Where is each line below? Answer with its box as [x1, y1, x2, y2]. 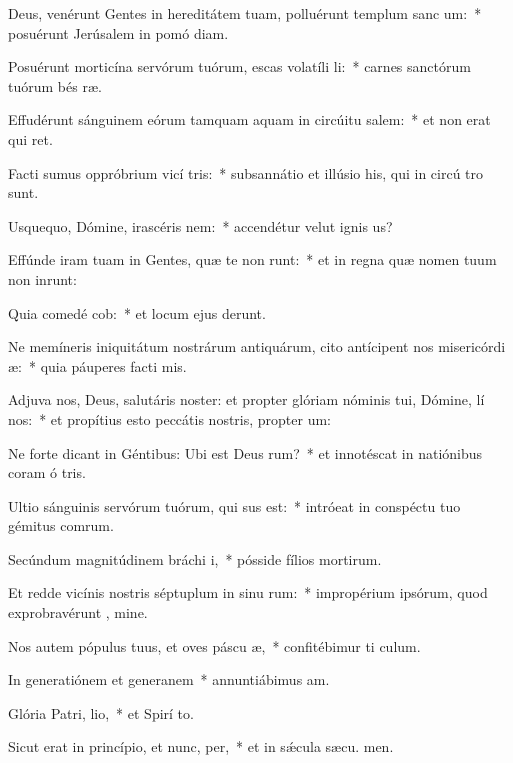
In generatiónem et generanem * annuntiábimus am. [8, 669, 330, 690]
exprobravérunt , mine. [8, 602, 148, 623]
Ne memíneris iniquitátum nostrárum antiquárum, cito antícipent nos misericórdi [8, 336, 506, 357]
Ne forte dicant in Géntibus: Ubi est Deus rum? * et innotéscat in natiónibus [8, 442, 483, 463]
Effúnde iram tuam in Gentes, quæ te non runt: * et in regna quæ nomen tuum [8, 249, 497, 270]
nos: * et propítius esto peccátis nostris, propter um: [8, 408, 332, 429]
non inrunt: [8, 268, 77, 289]
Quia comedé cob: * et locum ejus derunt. [8, 302, 266, 323]
